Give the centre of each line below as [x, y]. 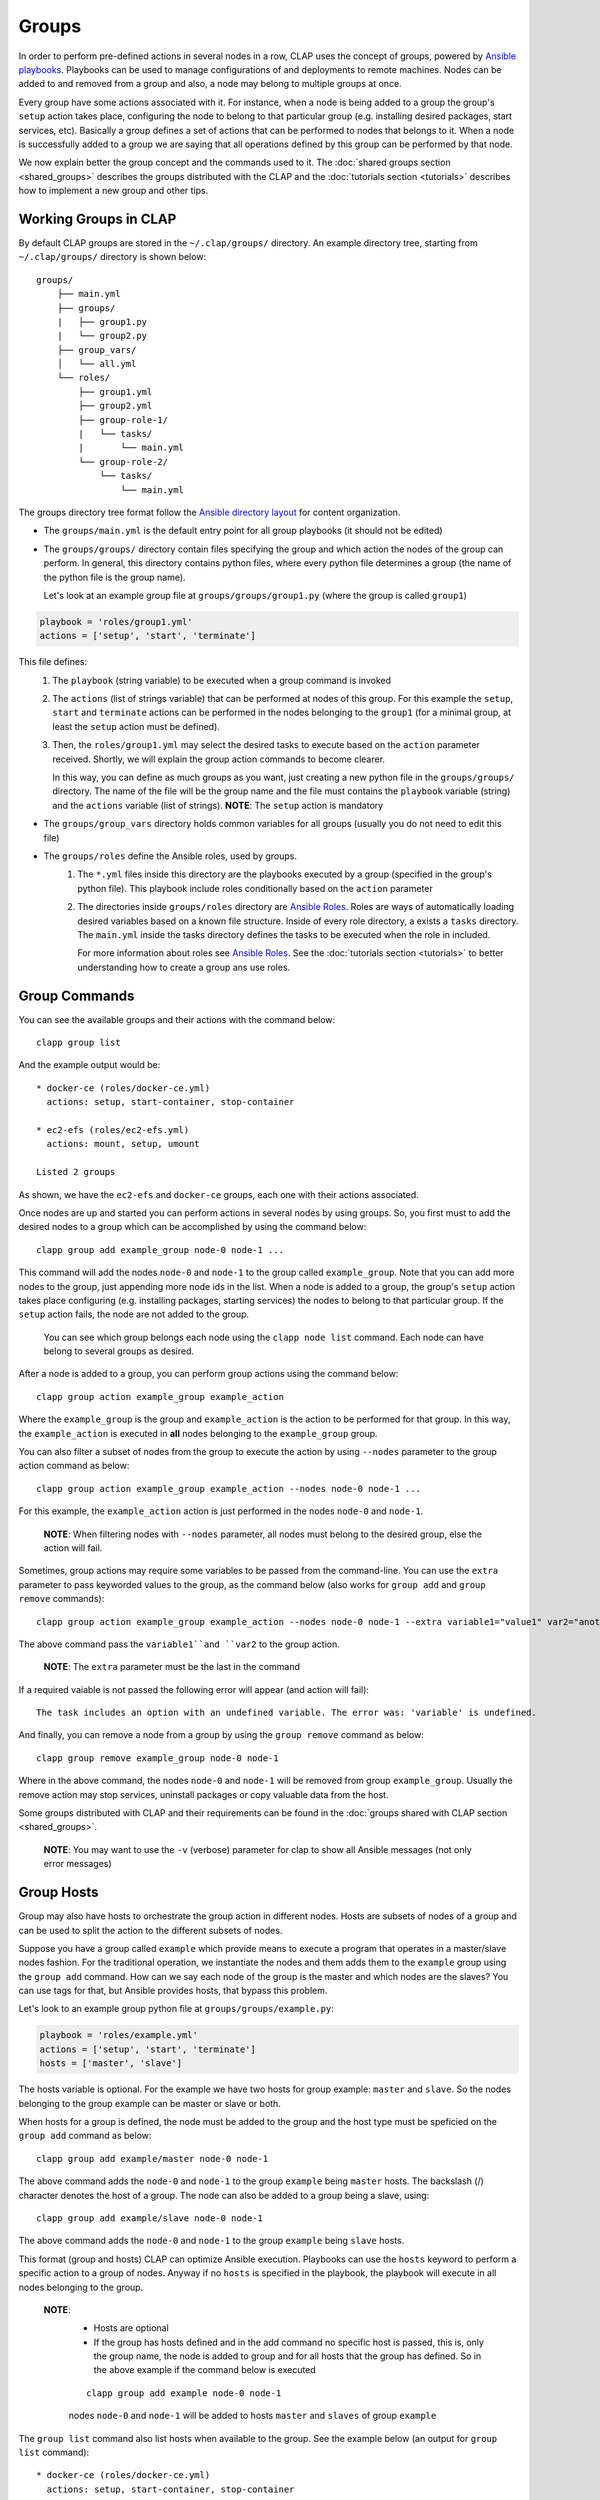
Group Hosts [58, 1892]
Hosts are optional [131, 2328]
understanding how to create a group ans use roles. [184, 967]
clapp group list [78, 1043]
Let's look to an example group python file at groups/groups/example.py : [176, 2009]
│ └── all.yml [96, 364]
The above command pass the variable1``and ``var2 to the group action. [179, 1644]
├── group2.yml [115, 406]
